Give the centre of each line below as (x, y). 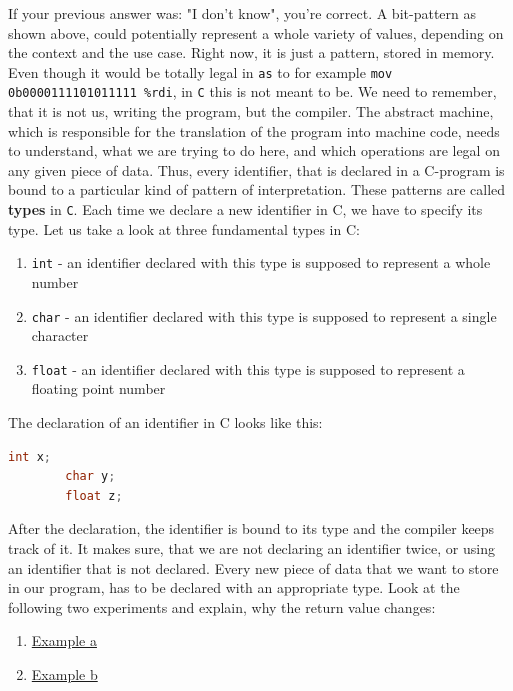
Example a (64, 640)
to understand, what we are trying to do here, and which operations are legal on (254, 150)
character (60, 335)
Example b (64, 674)
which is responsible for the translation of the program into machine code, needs (254, 130)
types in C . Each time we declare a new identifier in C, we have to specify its (245, 209)
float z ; (94, 495)
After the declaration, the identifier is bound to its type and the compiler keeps (251, 528)
